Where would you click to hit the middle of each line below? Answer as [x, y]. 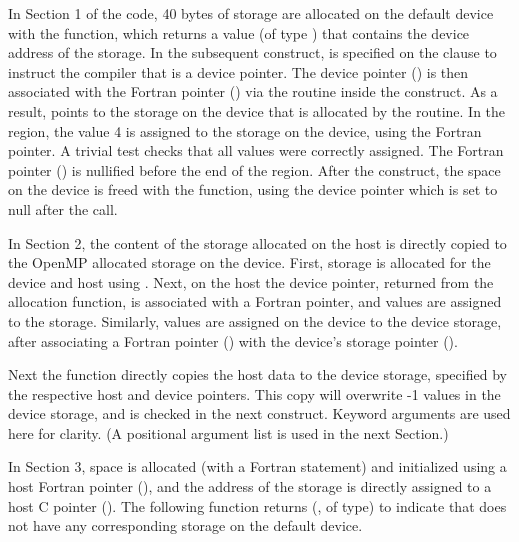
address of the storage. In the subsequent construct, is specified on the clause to [252, 52]
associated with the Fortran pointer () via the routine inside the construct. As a [253, 91]
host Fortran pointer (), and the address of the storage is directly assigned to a [250, 486]
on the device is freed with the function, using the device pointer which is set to [253, 189]
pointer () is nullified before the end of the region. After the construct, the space [254, 169]
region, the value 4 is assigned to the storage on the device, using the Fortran [245, 130]
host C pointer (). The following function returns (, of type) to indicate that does [257, 505]
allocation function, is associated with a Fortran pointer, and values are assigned [255, 301]
